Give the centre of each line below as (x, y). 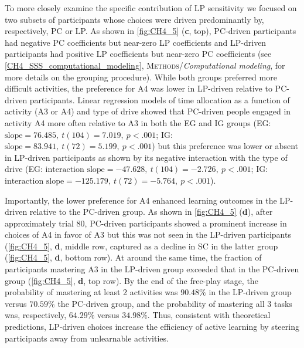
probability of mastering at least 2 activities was (91, 292)
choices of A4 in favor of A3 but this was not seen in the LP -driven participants (148, 234)
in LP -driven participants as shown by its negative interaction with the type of (146, 157)
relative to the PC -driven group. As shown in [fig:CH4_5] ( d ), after (151, 212)
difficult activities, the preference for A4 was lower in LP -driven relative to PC (146, 88)
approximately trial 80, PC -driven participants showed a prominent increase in (146, 223)
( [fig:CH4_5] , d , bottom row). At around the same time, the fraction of (133, 257)
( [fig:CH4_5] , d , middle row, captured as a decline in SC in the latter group (141, 246)
